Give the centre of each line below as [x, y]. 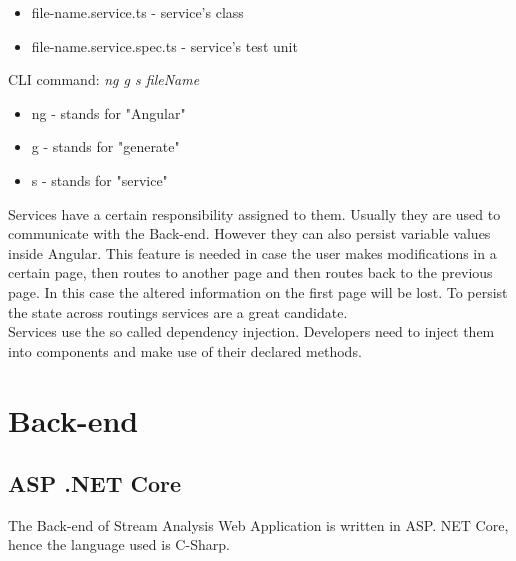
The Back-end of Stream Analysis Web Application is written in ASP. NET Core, [258, 524]
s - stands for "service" [99, 179]
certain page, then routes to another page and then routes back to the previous [250, 272]
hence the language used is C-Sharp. [119, 544]
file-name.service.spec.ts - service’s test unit [164, 45]
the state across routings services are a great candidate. [178, 311]
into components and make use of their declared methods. [185, 350]
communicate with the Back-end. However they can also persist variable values [249, 233]
